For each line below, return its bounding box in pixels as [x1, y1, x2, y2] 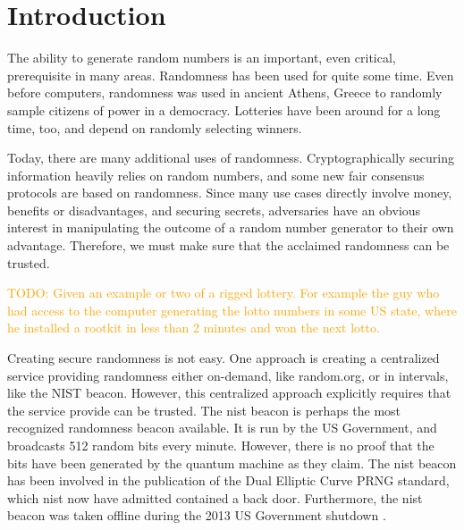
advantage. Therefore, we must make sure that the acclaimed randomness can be [7, 236, 450, 255]
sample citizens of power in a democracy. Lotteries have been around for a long [7, 100, 441, 119]
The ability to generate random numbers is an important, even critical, [7, 48, 396, 67]
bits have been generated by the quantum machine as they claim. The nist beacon [7, 453, 457, 472]
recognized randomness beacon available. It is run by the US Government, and [7, 418, 437, 437]
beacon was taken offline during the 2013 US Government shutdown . [7, 506, 386, 525]
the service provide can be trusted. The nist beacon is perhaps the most [7, 400, 401, 419]
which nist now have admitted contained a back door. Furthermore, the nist [7, 488, 423, 507]
